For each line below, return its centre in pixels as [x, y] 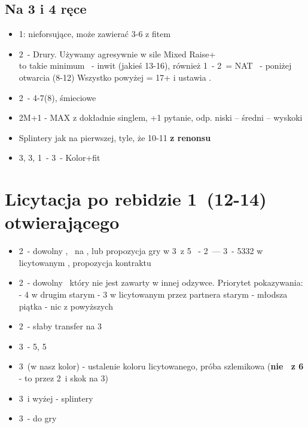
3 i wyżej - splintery [56, 398]
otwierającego [62, 222]
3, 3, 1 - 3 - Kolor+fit [60, 158]
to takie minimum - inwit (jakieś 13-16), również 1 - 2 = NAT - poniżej [155, 65]
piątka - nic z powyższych [66, 306]
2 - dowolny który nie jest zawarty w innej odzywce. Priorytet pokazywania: [161, 282]
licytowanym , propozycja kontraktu [85, 262]
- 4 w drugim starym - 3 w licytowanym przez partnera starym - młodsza [153, 294]
